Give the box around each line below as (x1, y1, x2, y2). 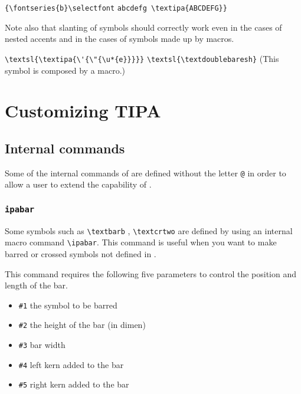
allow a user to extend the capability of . (5, 178, 152, 191)
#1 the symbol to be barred (18, 298, 117, 311)
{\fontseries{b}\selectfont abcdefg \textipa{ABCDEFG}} (5, 4, 227, 12)
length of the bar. (5, 279, 68, 291)
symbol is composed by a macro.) (5, 64, 126, 76)
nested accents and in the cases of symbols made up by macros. (5, 32, 234, 45)
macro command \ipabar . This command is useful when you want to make (5, 236, 277, 248)
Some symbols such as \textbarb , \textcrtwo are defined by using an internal (5, 224, 293, 237)
